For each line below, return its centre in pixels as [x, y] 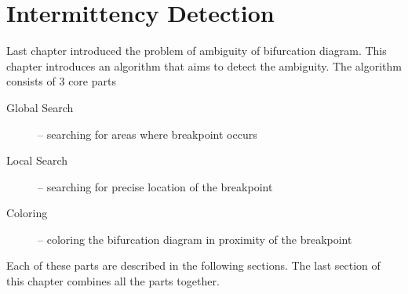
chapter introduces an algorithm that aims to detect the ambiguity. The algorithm [204, 65]
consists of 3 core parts [61, 81]
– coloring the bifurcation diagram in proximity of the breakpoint [195, 239]
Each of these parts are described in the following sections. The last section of [193, 265]
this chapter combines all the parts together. [113, 281]
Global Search [40, 107]
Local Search [37, 160]
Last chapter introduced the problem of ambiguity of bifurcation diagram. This [197, 51]
